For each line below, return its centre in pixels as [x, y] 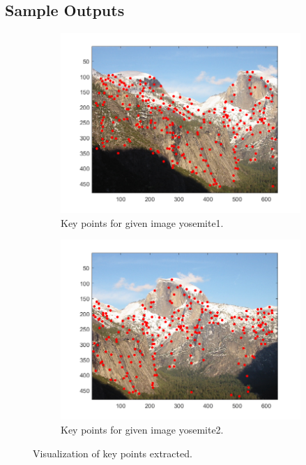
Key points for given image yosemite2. [142, 429]
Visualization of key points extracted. [113, 453]
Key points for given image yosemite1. [142, 222]
